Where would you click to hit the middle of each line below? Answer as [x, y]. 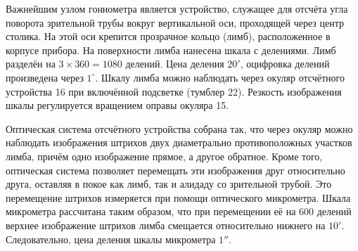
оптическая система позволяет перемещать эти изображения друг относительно [175, 170]
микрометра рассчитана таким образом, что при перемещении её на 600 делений [179, 211]
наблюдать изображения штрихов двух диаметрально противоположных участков [179, 142]
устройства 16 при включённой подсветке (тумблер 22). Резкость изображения [174, 91]
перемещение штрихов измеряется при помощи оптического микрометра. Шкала [178, 197]
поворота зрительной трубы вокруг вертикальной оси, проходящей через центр [175, 22]
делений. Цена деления [175, 64]
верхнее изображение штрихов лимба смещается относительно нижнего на [166, 225]
